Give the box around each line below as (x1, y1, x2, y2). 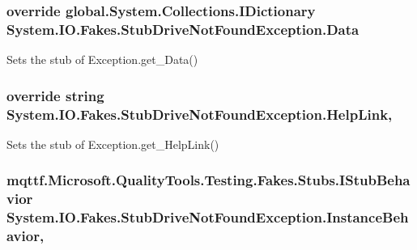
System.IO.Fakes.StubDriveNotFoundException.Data (6, 19, 360, 39)
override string (6, 85, 104, 105)
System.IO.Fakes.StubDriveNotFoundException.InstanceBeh (6, 207, 409, 227)
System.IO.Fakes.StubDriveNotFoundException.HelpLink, (6, 104, 393, 124)
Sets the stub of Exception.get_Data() (6, 51, 198, 68)
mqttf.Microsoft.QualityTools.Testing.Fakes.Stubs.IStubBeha (6, 170, 411, 190)
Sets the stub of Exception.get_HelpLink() (6, 135, 219, 152)
